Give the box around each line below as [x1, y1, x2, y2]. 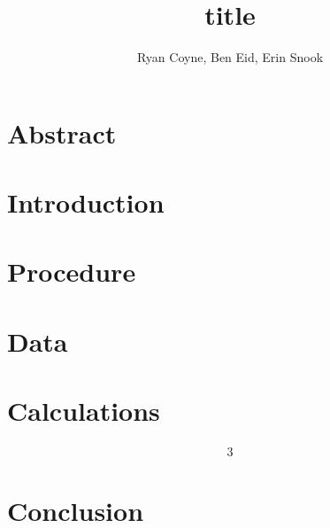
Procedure [7, 253, 136, 290]
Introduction [7, 184, 165, 221]
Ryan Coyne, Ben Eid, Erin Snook [136, 48, 324, 66]
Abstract [7, 114, 117, 151]
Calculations [7, 392, 160, 429]
